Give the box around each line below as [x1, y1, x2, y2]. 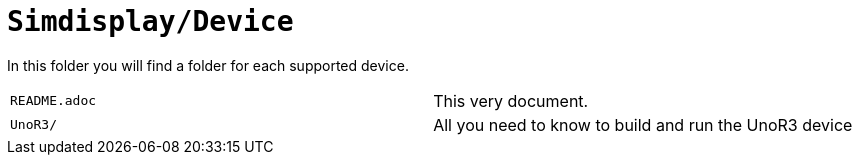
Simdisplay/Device [7, 5, 294, 38]
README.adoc [10, 93, 97, 109]
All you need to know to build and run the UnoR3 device [433, 114, 853, 135]
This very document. [433, 90, 589, 111]
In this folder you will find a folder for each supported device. [7, 56, 409, 74]
